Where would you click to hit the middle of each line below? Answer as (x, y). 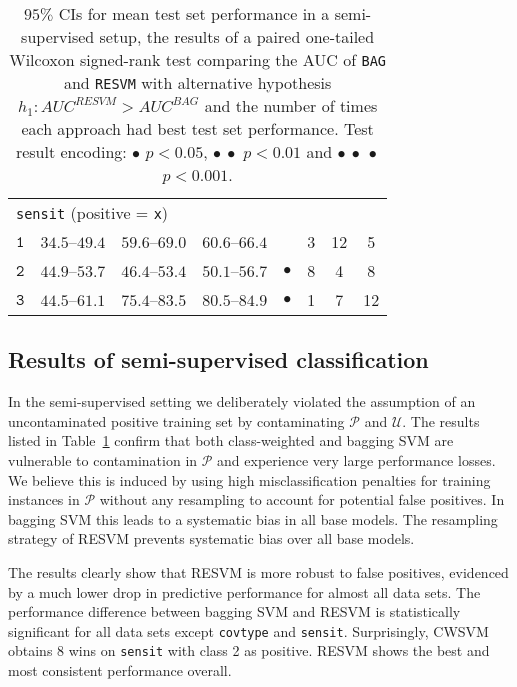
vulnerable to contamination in (103, 459)
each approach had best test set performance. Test (197, 128)
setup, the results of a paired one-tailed (237, 36)
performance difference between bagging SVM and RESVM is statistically (234, 611)
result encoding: (71, 151)
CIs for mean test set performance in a (194, 13)
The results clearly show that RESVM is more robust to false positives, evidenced (258, 571)
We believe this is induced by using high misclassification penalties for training (249, 479)
